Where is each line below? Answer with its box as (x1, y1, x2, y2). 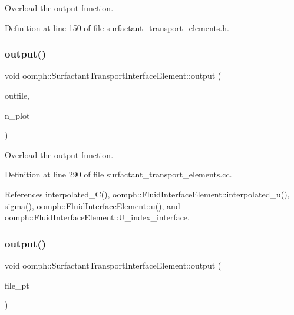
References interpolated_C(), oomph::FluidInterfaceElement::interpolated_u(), (5, 187, 290, 200)
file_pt (5, 279, 29, 291)
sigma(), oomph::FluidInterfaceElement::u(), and (5, 199, 180, 212)
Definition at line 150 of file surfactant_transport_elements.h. (5, 21, 229, 33)
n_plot (5, 109, 30, 121)
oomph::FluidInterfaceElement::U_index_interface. (5, 211, 190, 223)
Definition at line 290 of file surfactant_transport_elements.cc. (5, 168, 232, 180)
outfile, (5, 89, 30, 101)
